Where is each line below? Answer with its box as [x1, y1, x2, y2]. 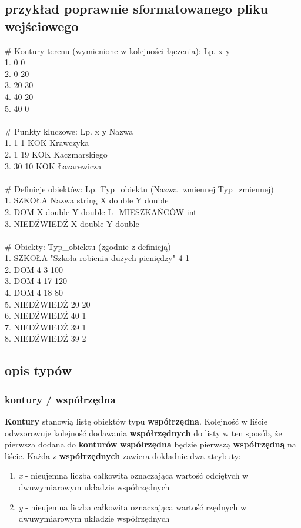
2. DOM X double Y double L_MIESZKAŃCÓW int [5, 205, 197, 218]
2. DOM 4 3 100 [5, 263, 63, 275]
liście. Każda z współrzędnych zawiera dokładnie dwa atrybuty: [5, 449, 241, 462]
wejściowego [5, 16, 79, 35]
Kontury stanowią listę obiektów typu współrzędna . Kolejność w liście [5, 415, 267, 427]
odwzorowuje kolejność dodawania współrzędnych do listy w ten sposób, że [5, 426, 282, 439]
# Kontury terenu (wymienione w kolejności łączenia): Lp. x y [5, 44, 230, 56]
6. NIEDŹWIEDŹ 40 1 [5, 309, 86, 322]
